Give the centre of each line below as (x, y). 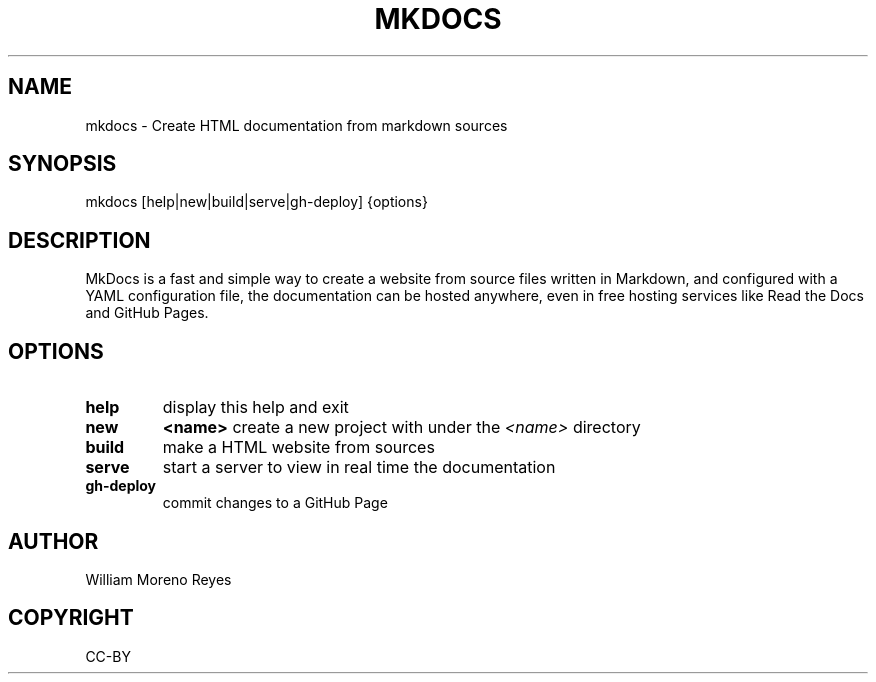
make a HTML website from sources (298, 447)
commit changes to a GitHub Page (275, 503)
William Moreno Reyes (158, 579)
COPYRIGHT (71, 618)
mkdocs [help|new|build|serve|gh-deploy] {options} (256, 202)
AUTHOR (53, 541)
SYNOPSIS (62, 164)
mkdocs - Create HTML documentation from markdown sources (296, 125)
